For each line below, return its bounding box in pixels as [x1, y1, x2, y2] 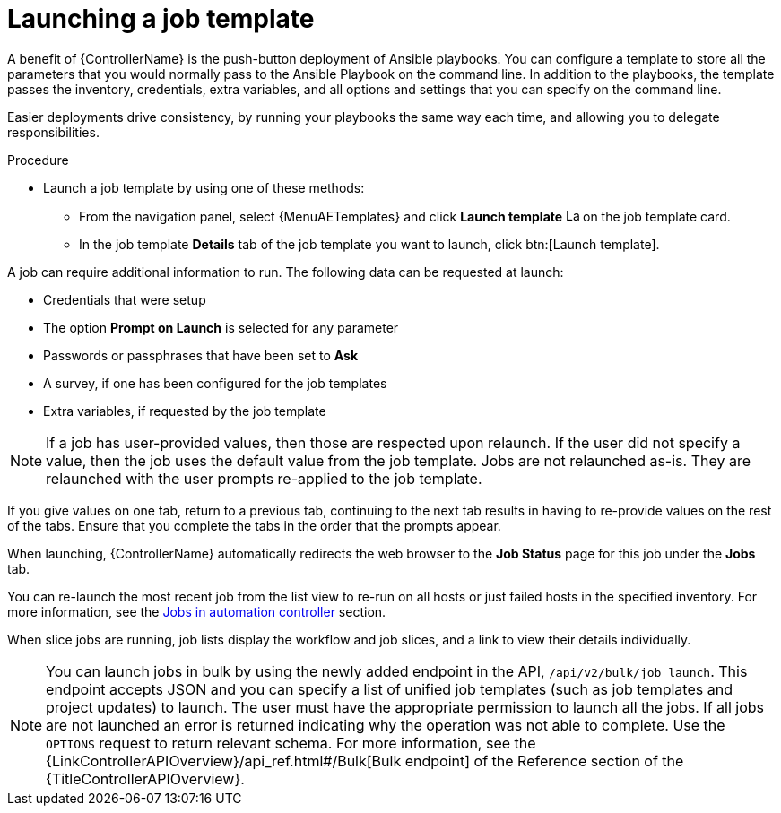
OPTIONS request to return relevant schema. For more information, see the [46, 733, 536, 752]
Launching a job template [7, 4, 315, 34]
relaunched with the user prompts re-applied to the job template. [46, 469, 482, 488]
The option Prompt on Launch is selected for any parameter [43, 319, 399, 335]
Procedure [7, 151, 69, 168]
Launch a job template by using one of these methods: [43, 179, 365, 195]
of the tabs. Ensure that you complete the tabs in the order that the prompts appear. [7, 517, 501, 533]
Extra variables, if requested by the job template [43, 402, 326, 419]
